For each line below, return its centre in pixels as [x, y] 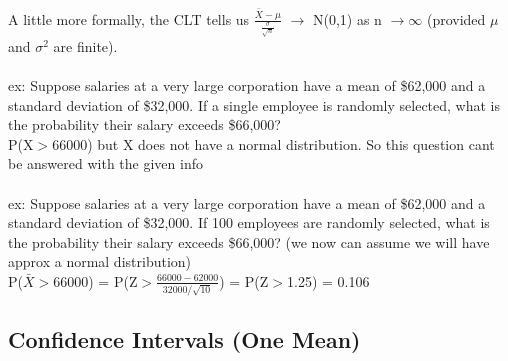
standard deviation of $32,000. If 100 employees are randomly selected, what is [249, 222]
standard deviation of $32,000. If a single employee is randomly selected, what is [254, 104]
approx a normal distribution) [100, 261]
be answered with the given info [105, 163]
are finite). [85, 45]
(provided [456, 18]
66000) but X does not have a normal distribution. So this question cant [273, 143]
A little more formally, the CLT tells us [129, 18]
